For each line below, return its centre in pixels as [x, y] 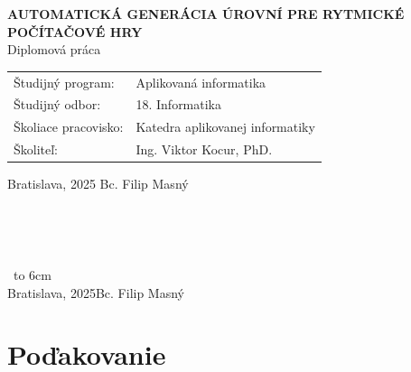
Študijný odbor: [57, 104]
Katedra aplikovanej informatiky [225, 127]
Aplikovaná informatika [201, 82]
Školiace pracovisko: [69, 127]
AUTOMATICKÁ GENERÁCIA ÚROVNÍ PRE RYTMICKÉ [206, 14]
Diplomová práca [54, 49]
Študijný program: [64, 82]
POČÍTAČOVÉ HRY [75, 31]
